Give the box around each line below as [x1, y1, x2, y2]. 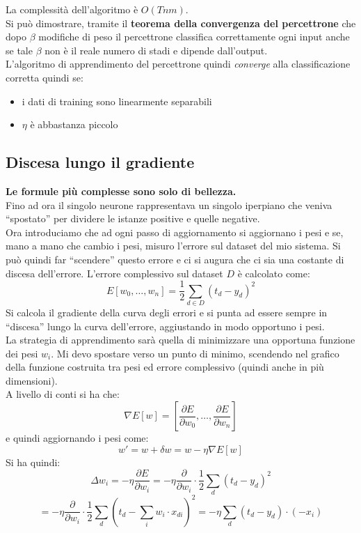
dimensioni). [6, 373, 58, 387]
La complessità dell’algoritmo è [6, 2, 138, 16]
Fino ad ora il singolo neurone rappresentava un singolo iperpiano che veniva [6, 197, 332, 212]
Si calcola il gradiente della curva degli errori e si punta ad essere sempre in [6, 304, 328, 319]
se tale [6, 43, 33, 57]
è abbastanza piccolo [30, 117, 118, 132]
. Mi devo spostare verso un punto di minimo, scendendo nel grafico [51, 346, 339, 360]
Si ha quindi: [6, 454, 61, 469]
